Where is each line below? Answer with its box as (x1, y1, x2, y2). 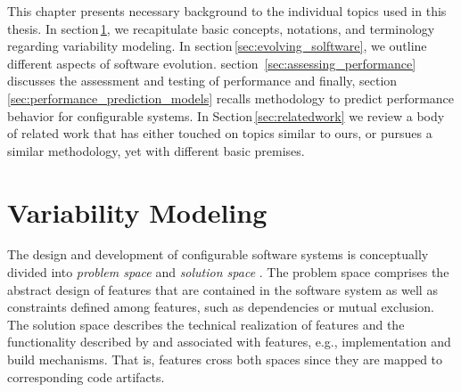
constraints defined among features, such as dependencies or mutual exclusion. (7, 298, 434, 316)
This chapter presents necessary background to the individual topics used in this (7, 2, 447, 20)
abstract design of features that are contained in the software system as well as (7, 280, 438, 298)
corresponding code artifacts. (7, 367, 165, 386)
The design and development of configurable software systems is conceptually (7, 245, 429, 264)
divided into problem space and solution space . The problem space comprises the (7, 263, 449, 282)
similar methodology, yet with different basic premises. (7, 141, 305, 159)
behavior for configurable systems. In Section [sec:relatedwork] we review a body (7, 106, 445, 125)
